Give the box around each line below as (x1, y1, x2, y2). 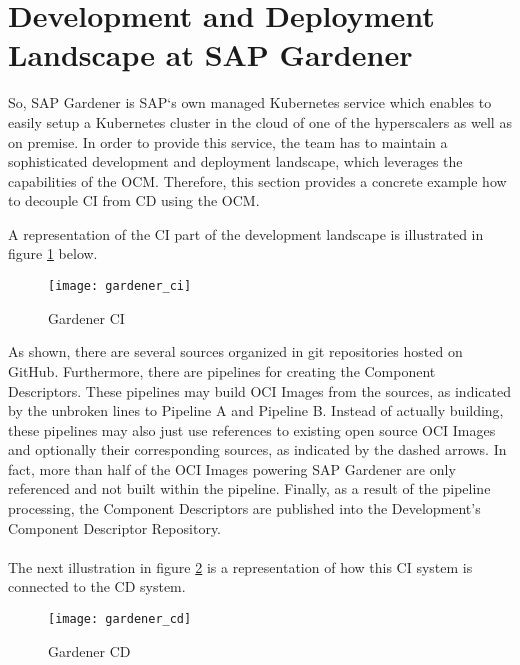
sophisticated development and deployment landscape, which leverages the (8, 151, 463, 172)
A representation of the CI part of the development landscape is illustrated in (8, 223, 484, 244)
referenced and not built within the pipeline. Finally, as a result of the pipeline (8, 478, 491, 499)
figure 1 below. (8, 243, 98, 264)
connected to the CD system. (8, 576, 186, 597)
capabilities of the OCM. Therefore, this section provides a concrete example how (8, 170, 507, 191)
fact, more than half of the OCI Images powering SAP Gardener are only (8, 458, 456, 479)
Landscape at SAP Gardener (8, 34, 413, 75)
